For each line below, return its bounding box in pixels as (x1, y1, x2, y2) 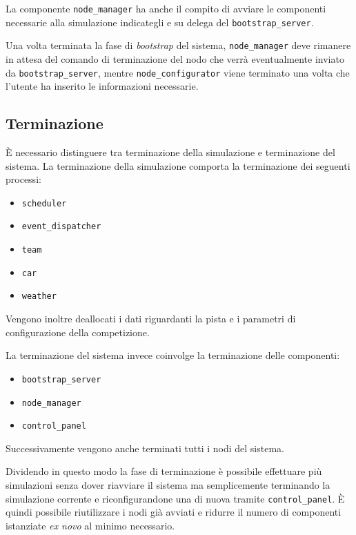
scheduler (21, 198, 67, 208)
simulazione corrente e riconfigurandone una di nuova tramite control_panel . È (6, 491, 345, 505)
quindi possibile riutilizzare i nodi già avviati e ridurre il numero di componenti (6, 505, 342, 519)
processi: (6, 172, 41, 186)
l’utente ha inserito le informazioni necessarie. (6, 79, 199, 93)
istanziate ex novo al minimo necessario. (6, 518, 175, 532)
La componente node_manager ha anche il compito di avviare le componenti (6, 1, 326, 15)
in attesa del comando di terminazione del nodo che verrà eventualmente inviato (6, 51, 344, 66)
